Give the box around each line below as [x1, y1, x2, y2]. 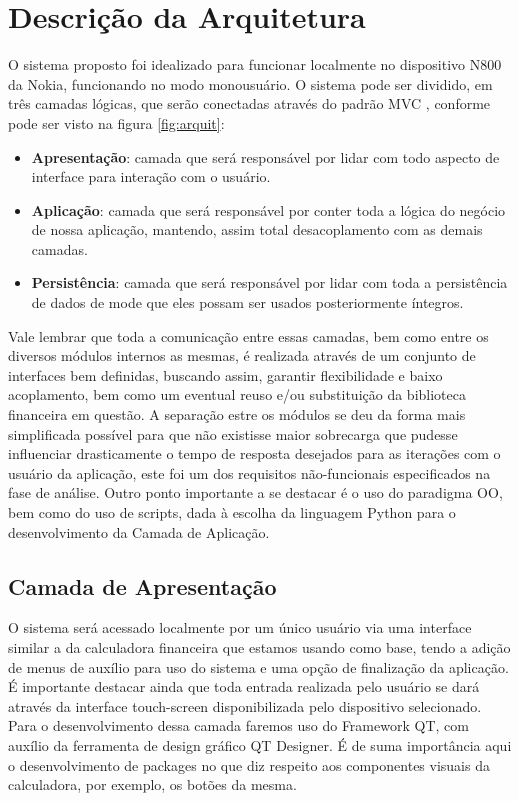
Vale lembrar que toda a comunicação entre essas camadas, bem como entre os [8, 325, 489, 346]
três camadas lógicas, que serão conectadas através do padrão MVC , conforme [8, 93, 491, 114]
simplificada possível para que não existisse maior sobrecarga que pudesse [8, 423, 458, 444]
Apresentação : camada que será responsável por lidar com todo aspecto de [31, 146, 500, 167]
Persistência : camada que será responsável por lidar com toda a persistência [31, 272, 508, 293]
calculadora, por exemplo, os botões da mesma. [8, 774, 297, 795]
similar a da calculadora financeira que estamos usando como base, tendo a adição [8, 636, 511, 657]
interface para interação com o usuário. [31, 166, 271, 187]
